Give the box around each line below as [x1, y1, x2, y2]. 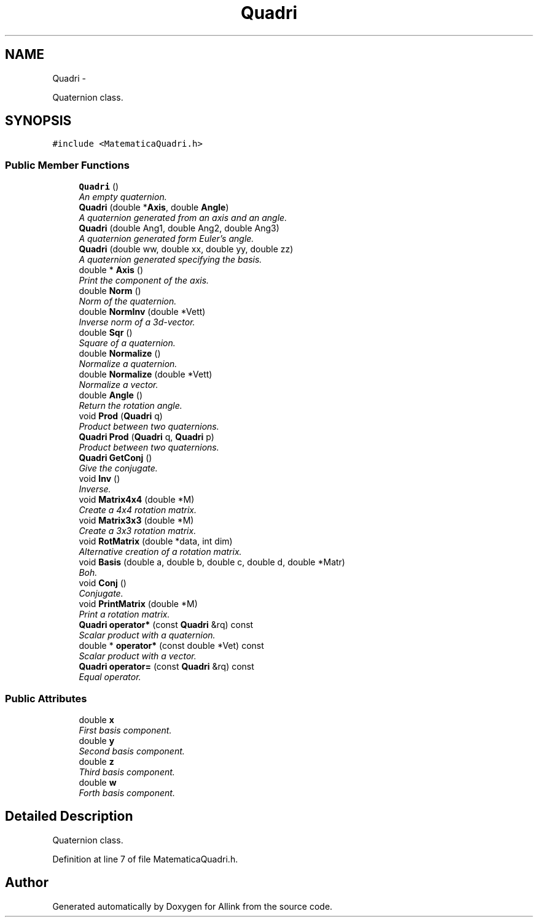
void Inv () [79, 473, 120, 484]
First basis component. [79, 724, 172, 735]
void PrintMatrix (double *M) [79, 599, 198, 610]
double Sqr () [79, 327, 133, 338]
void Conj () [79, 578, 127, 589]
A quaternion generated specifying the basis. [79, 254, 262, 265]
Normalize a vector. [79, 379, 158, 390]
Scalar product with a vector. [79, 651, 197, 662]
